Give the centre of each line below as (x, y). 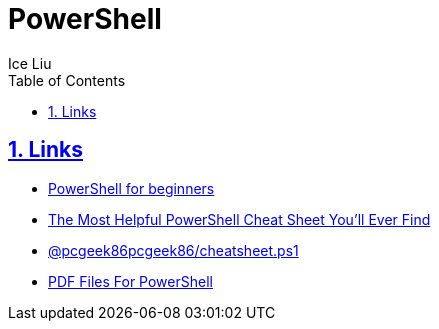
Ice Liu (30, 63)
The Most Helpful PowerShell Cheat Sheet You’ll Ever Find (239, 219)
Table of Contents (67, 80)
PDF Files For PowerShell (130, 281)
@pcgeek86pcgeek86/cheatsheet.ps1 (173, 250)
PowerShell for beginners (131, 188)
